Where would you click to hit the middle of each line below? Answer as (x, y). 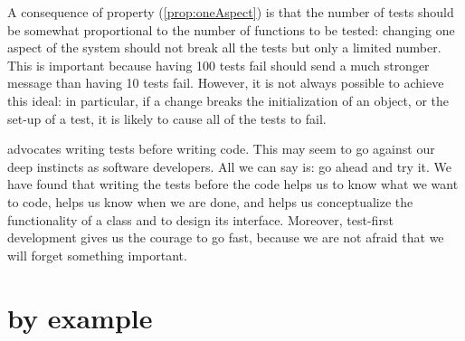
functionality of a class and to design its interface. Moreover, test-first (200, 219)
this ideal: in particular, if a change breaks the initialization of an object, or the (228, 100)
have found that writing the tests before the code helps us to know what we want (233, 184)
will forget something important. (97, 255)
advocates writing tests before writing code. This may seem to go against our (221, 149)
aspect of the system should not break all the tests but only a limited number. (224, 47)
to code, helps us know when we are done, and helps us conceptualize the (210, 201)
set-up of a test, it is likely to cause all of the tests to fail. (167, 118)
